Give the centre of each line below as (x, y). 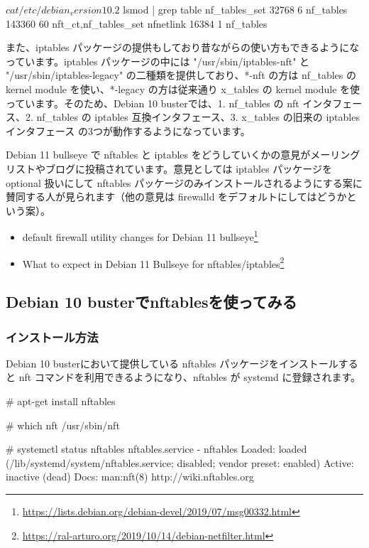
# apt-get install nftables (61, 401)
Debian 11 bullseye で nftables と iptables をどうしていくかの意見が (158, 155)
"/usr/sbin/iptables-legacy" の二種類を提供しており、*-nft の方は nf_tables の (181, 75)
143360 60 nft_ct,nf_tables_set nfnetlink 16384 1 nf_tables (137, 23)
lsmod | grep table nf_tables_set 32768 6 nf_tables (235, 9)
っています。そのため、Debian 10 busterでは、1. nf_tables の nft (153, 103)
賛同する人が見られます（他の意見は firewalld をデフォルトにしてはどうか (176, 197)
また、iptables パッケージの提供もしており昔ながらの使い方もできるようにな (183, 47)
